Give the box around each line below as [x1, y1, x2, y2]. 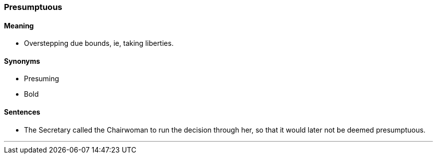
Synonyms [4, 56, 40, 65]
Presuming [24, 74, 59, 83]
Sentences [4, 108, 40, 117]
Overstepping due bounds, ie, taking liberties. [24, 39, 174, 48]
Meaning [4, 21, 34, 30]
